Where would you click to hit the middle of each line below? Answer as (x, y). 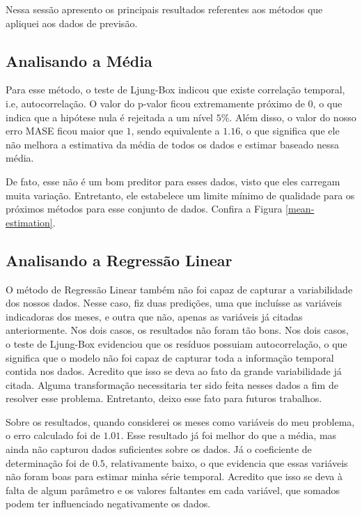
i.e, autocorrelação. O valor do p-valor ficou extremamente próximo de (155, 103)
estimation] (29, 222)
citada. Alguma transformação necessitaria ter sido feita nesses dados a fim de (172, 384)
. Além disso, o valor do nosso (293, 117)
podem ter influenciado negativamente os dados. (108, 504)
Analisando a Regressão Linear (119, 260)
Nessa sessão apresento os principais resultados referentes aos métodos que (164, 9)
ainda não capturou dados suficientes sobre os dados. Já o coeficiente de (159, 449)
